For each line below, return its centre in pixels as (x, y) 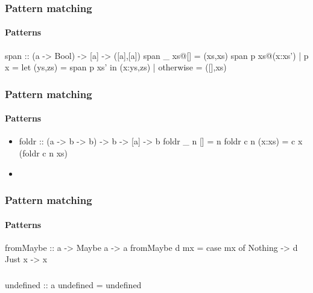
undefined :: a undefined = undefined (73, 285)
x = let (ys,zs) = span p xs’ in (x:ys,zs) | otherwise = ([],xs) (116, 67)
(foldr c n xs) (43, 153)
